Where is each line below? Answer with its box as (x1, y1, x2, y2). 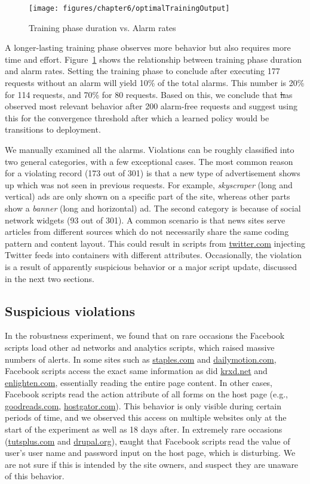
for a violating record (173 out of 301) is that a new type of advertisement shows (5, 167, 300, 179)
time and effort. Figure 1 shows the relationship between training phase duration (5, 53, 302, 65)
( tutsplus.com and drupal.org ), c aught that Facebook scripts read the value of (5, 434, 290, 447)
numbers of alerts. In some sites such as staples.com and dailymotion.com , (5, 353, 277, 365)
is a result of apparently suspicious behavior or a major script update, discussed (5, 260, 297, 272)
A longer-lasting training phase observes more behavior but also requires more (5, 41, 291, 54)
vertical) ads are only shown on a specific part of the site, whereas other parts (5, 190, 290, 203)
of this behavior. (5, 470, 65, 482)
